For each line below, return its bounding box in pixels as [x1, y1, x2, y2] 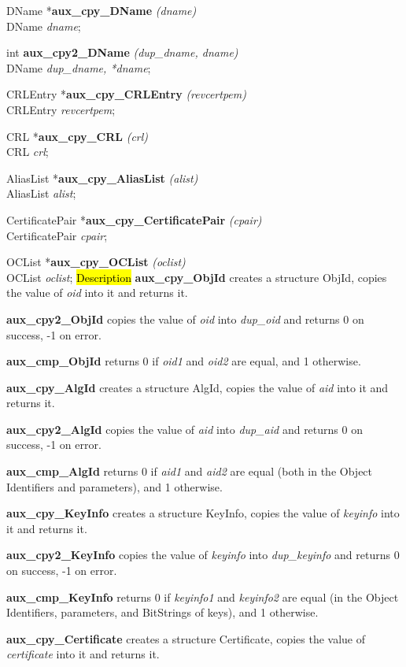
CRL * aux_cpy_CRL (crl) [6, 128, 149, 144]
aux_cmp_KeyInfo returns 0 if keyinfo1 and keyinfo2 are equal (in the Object [6, 588, 399, 605]
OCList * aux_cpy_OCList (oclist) [6, 254, 186, 270]
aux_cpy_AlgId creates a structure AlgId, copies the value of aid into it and [6, 379, 389, 395]
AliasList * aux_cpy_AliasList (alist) [6, 169, 198, 186]
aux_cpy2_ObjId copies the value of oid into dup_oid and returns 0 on [6, 310, 364, 327]
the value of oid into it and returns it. [6, 284, 188, 301]
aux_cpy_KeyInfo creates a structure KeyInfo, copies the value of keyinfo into [6, 505, 400, 521]
